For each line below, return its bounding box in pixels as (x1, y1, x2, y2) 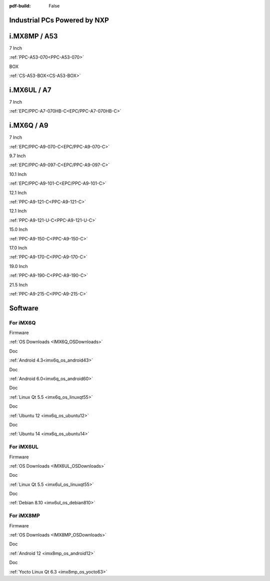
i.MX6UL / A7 (9, 86, 51, 94)
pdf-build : (9, 3, 31, 9)
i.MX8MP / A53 (9, 32, 58, 40)
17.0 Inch (9, 244, 27, 250)
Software (9, 304, 38, 313)
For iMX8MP (9, 512, 40, 519)
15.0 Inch (9, 226, 28, 232)
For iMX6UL (9, 443, 38, 450)
